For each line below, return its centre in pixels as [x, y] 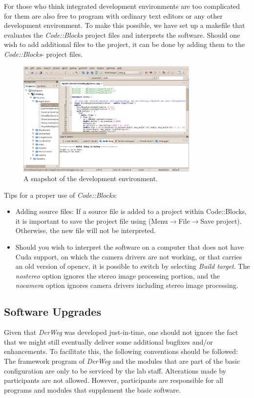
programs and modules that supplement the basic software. [92, 389]
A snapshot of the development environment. [91, 178]
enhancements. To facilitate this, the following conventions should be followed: [121, 351]
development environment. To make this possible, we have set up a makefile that [125, 25]
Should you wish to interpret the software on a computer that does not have [129, 247]
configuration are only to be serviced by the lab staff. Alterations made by [115, 370]
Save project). [221, 221]
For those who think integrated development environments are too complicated [122, 6]
